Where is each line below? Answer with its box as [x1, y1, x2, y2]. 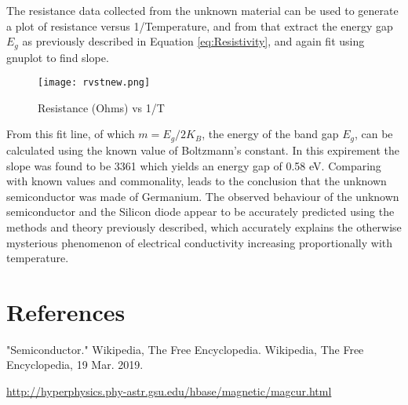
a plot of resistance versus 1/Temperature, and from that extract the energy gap [6, 17, 393, 34]
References [6, 295, 126, 327]
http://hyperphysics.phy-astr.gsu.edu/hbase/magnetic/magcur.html [6, 383, 332, 399]
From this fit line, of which [6, 126, 135, 142]
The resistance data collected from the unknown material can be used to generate [6, 2, 399, 18]
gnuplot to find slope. [6, 49, 109, 65]
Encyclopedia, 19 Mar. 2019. [6, 356, 144, 373]
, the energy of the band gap [202, 126, 339, 142]
